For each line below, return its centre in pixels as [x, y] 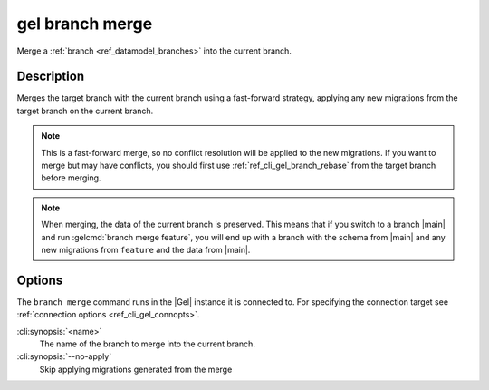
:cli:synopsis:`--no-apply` [64, 356]
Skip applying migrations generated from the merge [136, 369]
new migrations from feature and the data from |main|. [146, 249]
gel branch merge [85, 24]
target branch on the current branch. [85, 111]
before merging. [71, 178]
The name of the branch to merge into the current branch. [147, 344]
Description [51, 77]
